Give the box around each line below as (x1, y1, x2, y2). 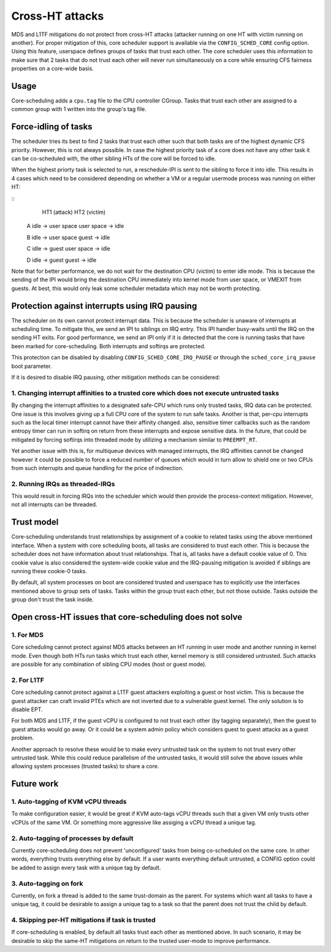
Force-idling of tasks (11, 121, 93, 132)
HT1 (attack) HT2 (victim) (42, 208, 106, 216)
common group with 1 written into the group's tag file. (11, 105, 147, 113)
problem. (11, 734, 34, 742)
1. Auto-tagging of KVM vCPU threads (11, 798, 127, 806)
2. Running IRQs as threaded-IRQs (11, 479, 115, 488)
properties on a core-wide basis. (11, 65, 94, 72)
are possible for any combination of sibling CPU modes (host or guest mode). (11, 661, 207, 668)
